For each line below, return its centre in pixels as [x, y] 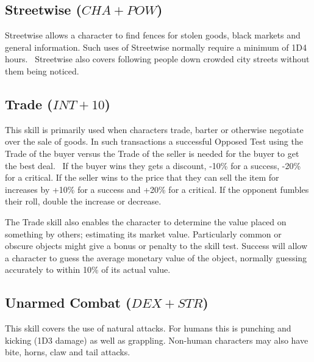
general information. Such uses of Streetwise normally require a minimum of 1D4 [156, 47]
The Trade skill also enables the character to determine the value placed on [146, 221]
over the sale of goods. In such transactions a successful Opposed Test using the [154, 141]
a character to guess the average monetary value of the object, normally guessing [156, 257]
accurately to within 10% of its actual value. [88, 270]
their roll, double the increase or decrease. [83, 201]
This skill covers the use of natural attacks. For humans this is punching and [148, 328]
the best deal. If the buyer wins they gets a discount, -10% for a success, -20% [153, 165]
